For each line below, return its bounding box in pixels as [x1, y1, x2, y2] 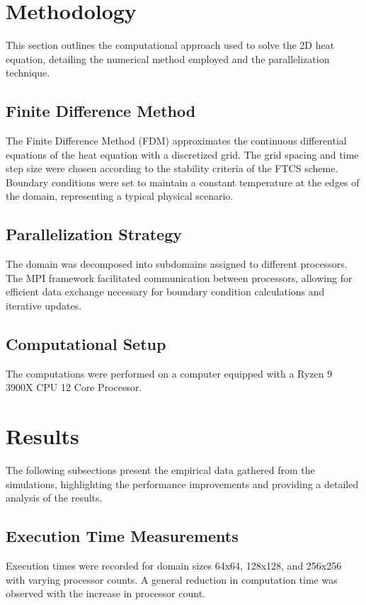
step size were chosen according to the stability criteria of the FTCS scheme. [6, 161, 338, 176]
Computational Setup [6, 333, 166, 355]
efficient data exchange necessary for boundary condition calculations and [6, 284, 325, 299]
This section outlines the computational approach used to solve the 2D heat [6, 38, 335, 52]
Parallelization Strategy [6, 223, 182, 245]
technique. [6, 65, 50, 80]
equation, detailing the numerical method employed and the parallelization [6, 51, 330, 66]
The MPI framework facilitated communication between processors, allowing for [6, 270, 353, 285]
